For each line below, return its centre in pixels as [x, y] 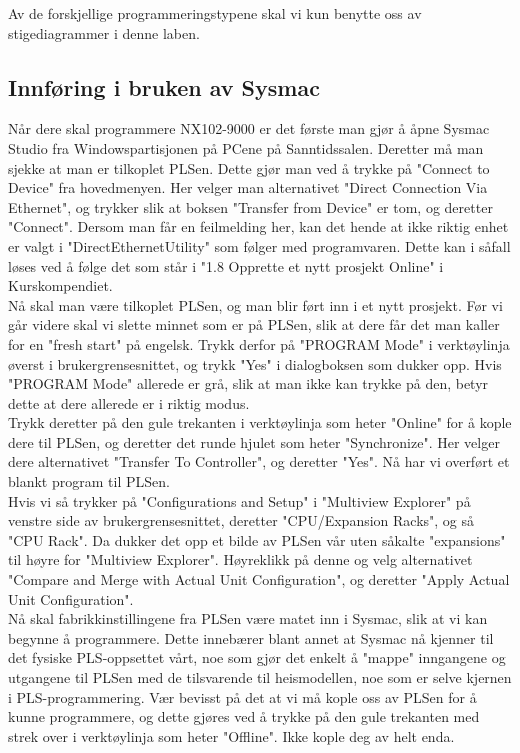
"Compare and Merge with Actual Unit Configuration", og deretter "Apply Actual [259, 579]
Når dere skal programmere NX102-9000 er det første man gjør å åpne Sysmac [249, 128]
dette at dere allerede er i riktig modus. [129, 402]
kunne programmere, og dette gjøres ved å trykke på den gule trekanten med [244, 716]
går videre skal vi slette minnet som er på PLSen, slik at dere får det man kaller [254, 324]
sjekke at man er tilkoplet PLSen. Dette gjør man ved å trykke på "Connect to [249, 167]
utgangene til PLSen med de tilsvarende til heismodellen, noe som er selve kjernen [260, 677]
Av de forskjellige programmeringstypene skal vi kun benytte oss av [215, 13]
